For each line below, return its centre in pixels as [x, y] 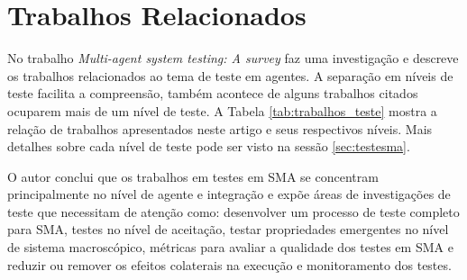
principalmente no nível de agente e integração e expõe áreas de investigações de [229, 194]
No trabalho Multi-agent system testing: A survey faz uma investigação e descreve [233, 58]
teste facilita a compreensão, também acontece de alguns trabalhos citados [213, 93]
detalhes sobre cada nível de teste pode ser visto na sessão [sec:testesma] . [209, 146]
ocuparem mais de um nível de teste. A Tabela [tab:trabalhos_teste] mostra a [222, 110]
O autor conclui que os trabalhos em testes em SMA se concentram [193, 176]
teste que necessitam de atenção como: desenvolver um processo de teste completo [233, 211]
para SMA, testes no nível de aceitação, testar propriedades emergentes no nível [228, 229]
